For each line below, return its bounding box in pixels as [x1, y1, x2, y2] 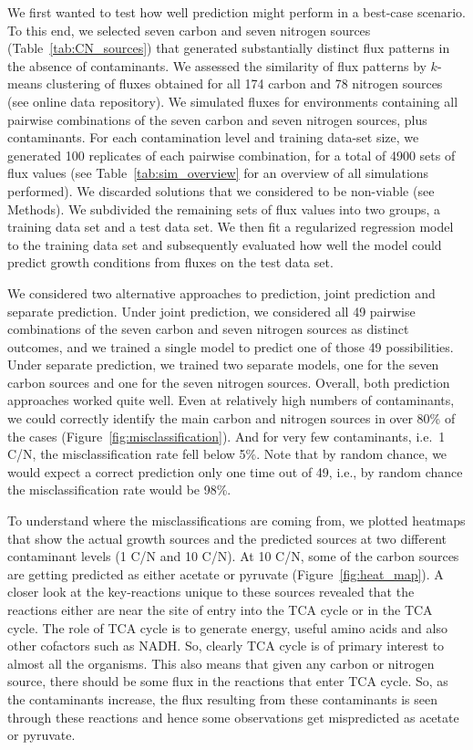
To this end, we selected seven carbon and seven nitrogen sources [7, 20, 371, 39]
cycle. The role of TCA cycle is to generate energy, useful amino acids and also [7, 618, 447, 637]
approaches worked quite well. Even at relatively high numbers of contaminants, [7, 391, 455, 410]
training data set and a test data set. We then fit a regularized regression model [7, 217, 454, 236]
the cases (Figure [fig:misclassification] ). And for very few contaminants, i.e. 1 [7, 426, 446, 445]
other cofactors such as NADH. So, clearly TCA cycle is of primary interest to [7, 636, 445, 655]
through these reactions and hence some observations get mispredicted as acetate [7, 707, 459, 726]
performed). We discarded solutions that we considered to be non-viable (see [7, 181, 435, 200]
